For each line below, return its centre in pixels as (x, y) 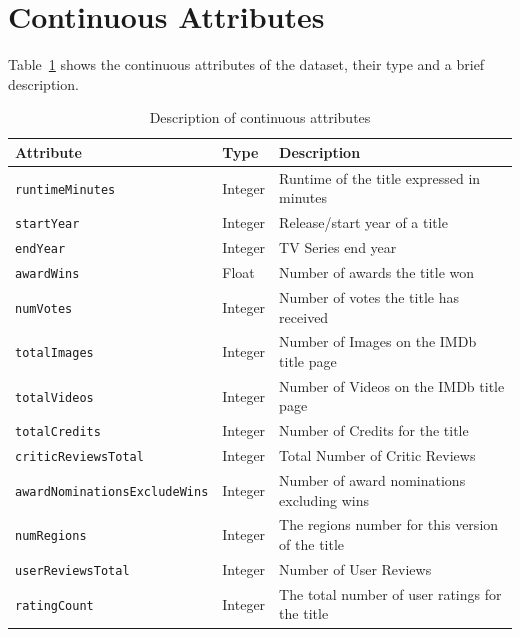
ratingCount (54, 605)
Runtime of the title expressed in (380, 177)
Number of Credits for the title (374, 430)
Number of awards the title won (377, 272)
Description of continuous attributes (260, 117)
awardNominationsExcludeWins (112, 491)
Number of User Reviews (355, 568)
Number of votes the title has (369, 296)
